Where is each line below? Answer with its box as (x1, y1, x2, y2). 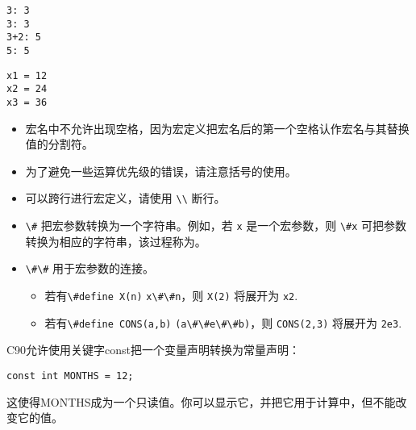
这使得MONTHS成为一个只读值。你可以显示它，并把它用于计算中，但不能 (6, 393, 396, 410)
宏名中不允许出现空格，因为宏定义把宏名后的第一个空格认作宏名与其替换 (25, 119, 410, 136)
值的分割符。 (25, 136, 94, 152)
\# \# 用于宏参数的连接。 (25, 260, 155, 277)
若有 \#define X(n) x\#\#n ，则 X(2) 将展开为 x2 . (44, 286, 298, 303)
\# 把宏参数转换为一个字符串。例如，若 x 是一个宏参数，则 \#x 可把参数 (25, 217, 407, 234)
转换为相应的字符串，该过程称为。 (25, 232, 206, 249)
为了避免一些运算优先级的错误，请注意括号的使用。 (25, 162, 297, 179)
